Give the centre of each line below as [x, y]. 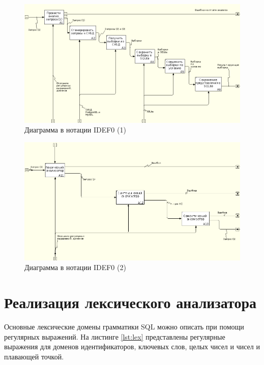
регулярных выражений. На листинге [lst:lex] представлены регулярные [115, 336]
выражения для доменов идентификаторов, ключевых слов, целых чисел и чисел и [132, 346]
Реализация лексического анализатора [130, 302]
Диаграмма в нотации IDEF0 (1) [75, 130]
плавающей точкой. [34, 356]
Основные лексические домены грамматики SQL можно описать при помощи [124, 327]
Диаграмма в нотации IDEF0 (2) [75, 267]
